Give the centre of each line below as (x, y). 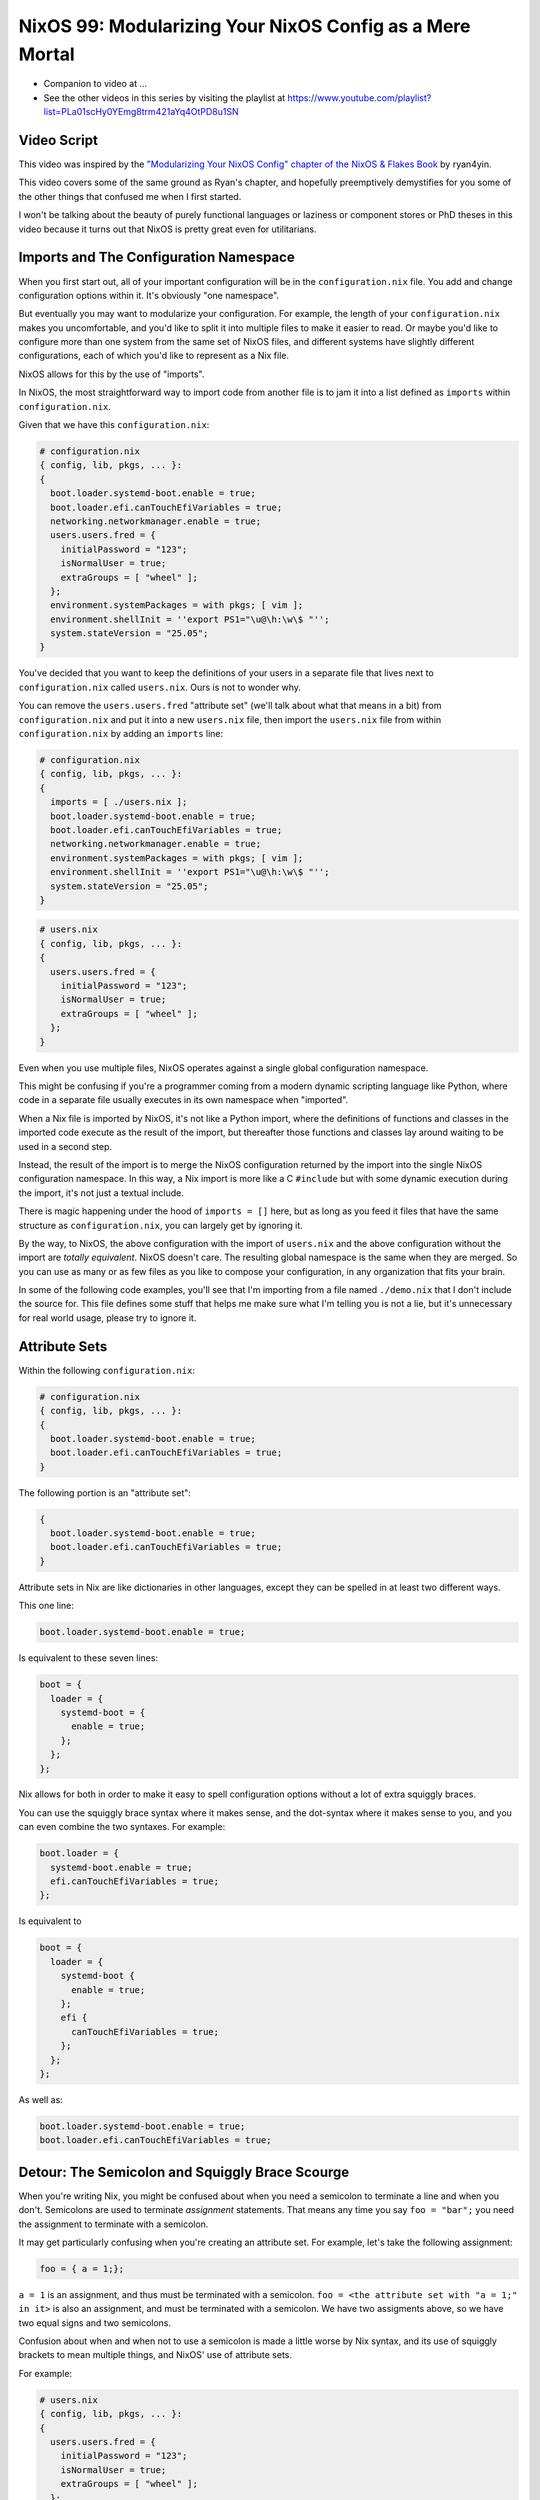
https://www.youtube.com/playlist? (359, 97)
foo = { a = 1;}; (82, 2268)
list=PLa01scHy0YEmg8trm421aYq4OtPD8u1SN (141, 112)
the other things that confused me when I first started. (130, 196)
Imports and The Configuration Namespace (156, 257)
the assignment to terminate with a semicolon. (113, 2224)
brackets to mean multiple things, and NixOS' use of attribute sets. (155, 2355)
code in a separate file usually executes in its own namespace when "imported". (183, 1100)
